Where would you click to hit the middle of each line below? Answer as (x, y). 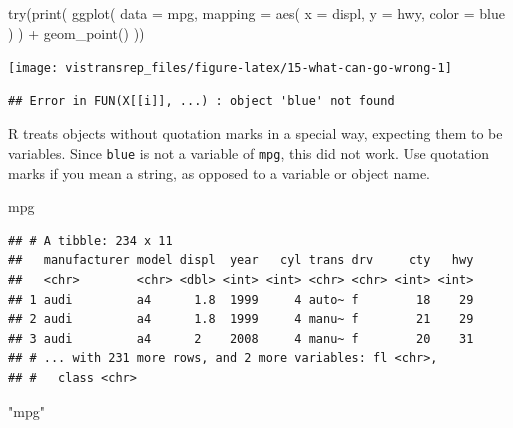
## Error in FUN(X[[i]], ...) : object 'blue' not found (201, 100)
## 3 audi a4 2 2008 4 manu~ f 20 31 (241, 338)
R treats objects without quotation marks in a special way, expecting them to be (255, 133)
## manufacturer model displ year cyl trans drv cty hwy (241, 260)
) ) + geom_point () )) (76, 32)
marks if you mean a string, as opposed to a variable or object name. (219, 172)
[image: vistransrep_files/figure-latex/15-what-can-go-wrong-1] (230, 68)
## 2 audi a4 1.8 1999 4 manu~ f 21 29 (241, 319)
